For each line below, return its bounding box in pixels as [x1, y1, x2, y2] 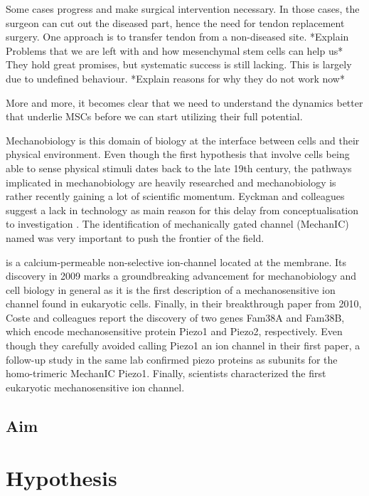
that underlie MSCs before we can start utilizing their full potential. [6, 109, 303, 124]
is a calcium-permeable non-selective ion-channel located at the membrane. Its [6, 254, 346, 269]
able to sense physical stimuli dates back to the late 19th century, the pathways [6, 160, 352, 175]
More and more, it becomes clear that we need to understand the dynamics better [6, 95, 363, 110]
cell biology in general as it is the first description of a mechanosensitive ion [6, 282, 336, 297]
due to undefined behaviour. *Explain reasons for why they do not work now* [6, 70, 345, 85]
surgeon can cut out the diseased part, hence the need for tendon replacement [6, 15, 345, 30]
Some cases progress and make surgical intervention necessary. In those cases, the [6, 1, 360, 16]
